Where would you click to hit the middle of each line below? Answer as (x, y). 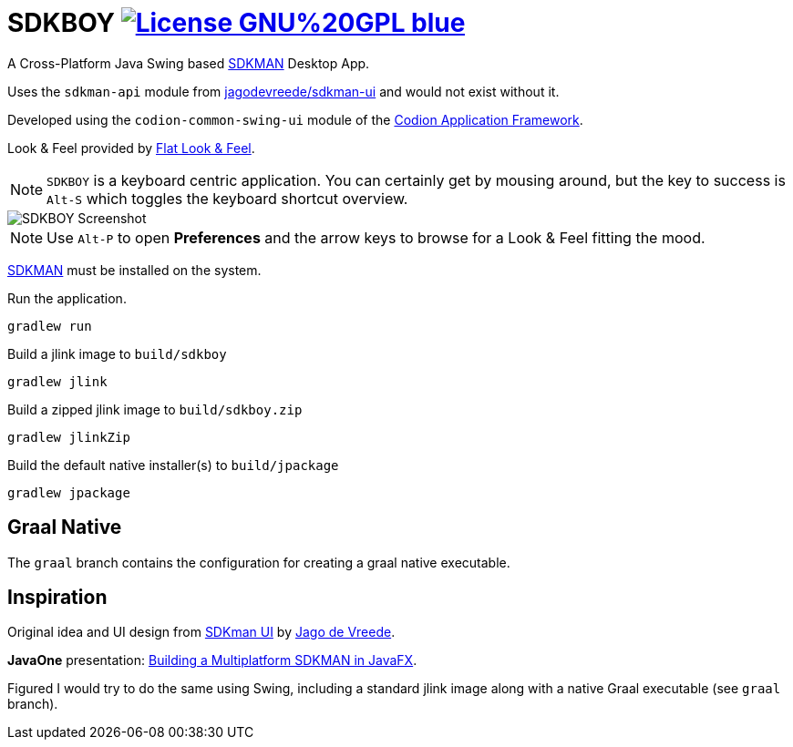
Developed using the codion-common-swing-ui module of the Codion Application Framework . (295, 119)
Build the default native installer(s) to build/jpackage (173, 465)
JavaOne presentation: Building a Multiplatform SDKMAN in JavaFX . (212, 660)
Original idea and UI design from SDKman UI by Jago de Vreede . (201, 632)
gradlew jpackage (69, 492)
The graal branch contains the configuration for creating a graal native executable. (259, 562)
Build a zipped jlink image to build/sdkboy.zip (155, 409)
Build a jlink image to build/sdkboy (117, 353)
